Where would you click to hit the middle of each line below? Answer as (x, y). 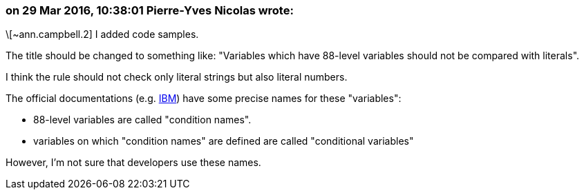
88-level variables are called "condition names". (142, 120)
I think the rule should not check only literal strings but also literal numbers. (177, 77)
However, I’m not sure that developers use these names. (133, 163)
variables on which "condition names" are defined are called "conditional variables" (224, 141)
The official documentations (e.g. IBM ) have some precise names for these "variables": (204, 99)
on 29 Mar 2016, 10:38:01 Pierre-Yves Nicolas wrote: (150, 10)
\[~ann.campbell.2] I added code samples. (102, 34)
